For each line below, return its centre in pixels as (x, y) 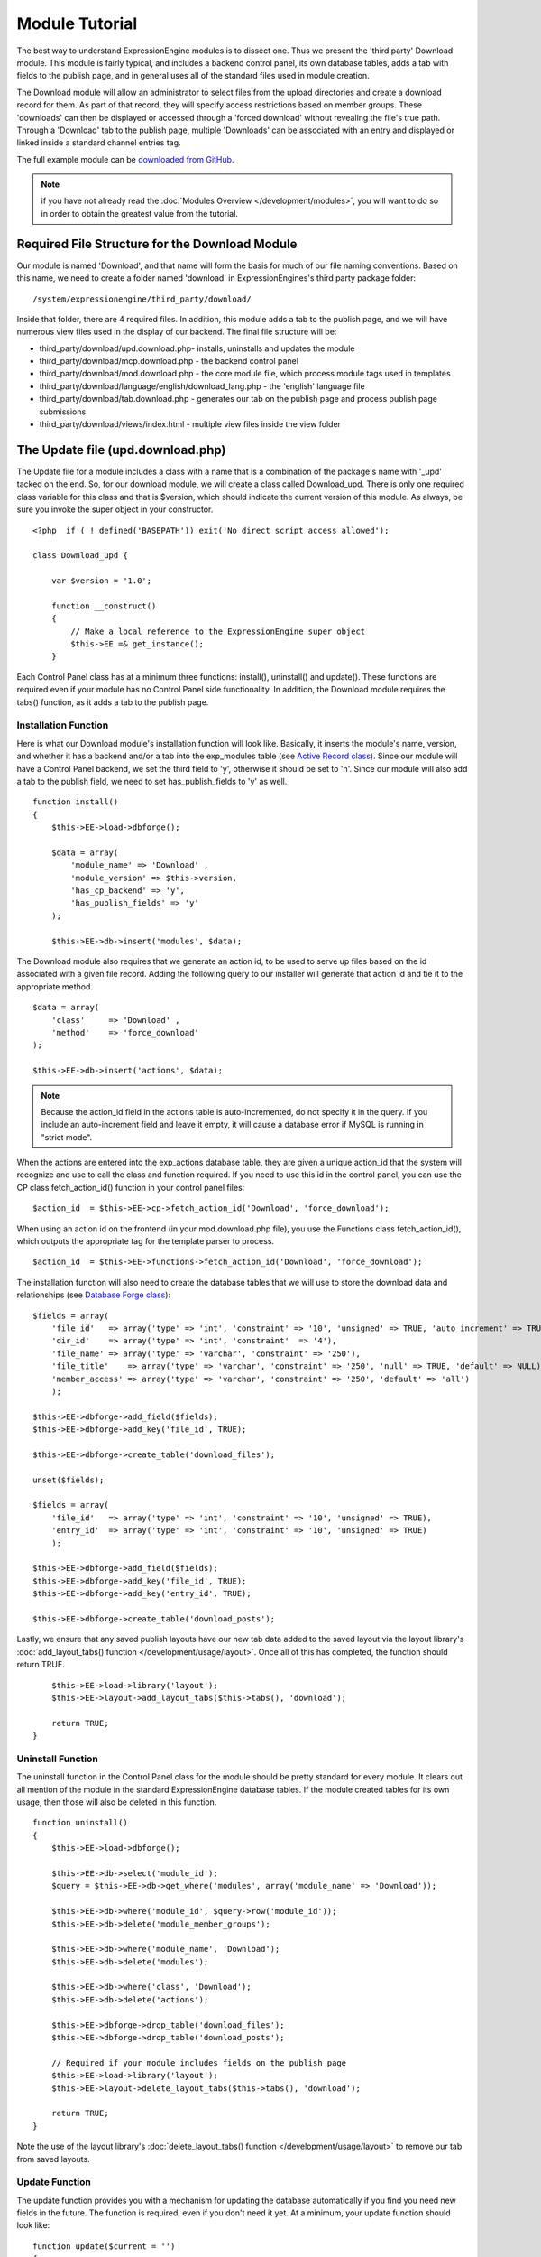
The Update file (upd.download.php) (121, 450)
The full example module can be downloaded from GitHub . (125, 159)
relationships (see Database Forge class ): (94, 1295)
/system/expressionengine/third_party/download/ (142, 299)
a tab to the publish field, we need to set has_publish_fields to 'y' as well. (152, 781)
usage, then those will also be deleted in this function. (117, 1802)
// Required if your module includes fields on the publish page (199, 2062)
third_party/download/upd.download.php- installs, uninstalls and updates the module (197, 348)
